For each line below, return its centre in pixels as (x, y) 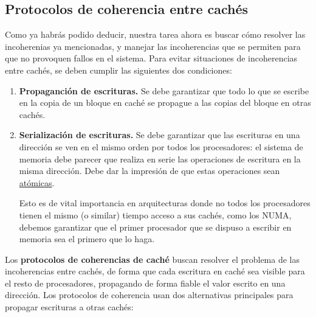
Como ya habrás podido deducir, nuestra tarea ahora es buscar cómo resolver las (155, 34)
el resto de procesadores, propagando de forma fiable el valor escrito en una (145, 283)
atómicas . (37, 182)
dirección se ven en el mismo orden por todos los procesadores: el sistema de (161, 146)
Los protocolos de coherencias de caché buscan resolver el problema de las (153, 259)
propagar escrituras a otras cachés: (69, 307)
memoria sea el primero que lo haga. (87, 239)
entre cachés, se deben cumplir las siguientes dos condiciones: (118, 70)
